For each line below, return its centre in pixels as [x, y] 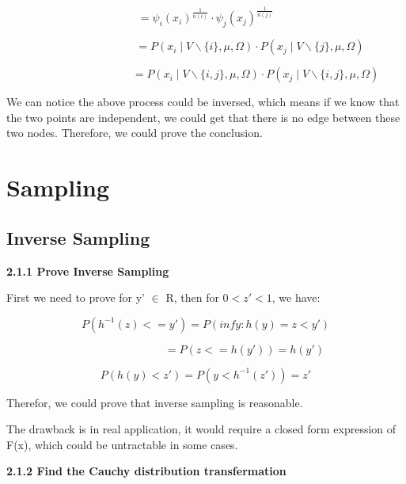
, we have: [296, 297]
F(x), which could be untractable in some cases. [122, 444]
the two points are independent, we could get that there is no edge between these [203, 117]
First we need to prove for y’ [76, 297]
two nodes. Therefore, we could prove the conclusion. [135, 133]
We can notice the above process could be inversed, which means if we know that [203, 102]
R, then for [192, 297]
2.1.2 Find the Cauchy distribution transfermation [146, 471]
